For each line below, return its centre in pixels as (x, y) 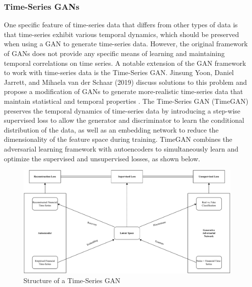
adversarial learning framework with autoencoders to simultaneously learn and (121, 148)
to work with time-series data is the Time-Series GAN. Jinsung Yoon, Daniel (119, 72)
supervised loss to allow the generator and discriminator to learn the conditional (124, 120)
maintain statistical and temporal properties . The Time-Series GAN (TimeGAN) (126, 101)
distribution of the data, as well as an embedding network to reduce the (111, 129)
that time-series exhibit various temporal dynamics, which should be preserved (122, 34)
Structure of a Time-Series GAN (72, 280)
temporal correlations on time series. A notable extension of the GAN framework (125, 63)
